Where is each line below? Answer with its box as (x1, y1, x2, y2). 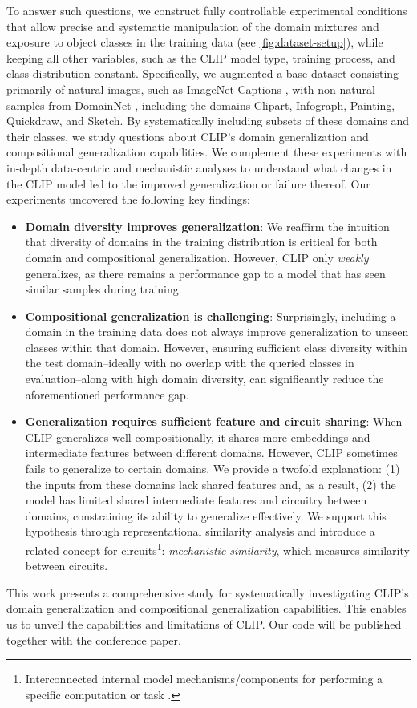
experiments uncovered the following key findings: (6, 191, 250, 208)
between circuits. (25, 557, 108, 574)
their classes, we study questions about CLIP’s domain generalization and (6, 127, 369, 144)
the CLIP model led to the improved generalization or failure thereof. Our (6, 175, 370, 192)
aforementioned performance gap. (25, 386, 189, 403)
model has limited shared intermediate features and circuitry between (25, 492, 367, 508)
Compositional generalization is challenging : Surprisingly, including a (25, 307, 396, 324)
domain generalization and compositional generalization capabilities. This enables (6, 600, 407, 617)
